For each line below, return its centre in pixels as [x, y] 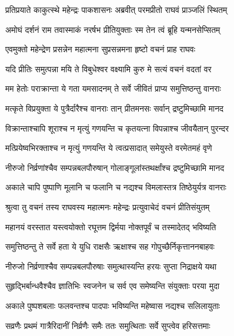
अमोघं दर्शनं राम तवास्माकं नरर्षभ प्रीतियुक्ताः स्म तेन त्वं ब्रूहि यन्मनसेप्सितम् [113, 29]
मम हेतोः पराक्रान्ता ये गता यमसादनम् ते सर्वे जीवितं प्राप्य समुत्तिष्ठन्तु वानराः [113, 88]
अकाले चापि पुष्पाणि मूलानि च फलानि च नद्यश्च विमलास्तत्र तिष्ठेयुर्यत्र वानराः [116, 187]
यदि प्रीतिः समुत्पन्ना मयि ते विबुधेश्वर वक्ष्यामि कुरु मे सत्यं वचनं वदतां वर [108, 68]
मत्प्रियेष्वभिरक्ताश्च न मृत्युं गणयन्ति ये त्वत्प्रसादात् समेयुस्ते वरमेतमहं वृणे [109, 148]
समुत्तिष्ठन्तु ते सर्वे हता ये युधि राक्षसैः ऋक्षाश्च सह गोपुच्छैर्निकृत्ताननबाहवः [110, 246]
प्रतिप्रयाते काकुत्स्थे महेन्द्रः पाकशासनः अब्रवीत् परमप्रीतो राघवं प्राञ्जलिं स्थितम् [116, 9]
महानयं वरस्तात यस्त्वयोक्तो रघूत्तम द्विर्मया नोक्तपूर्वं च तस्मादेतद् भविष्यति [111, 226]
